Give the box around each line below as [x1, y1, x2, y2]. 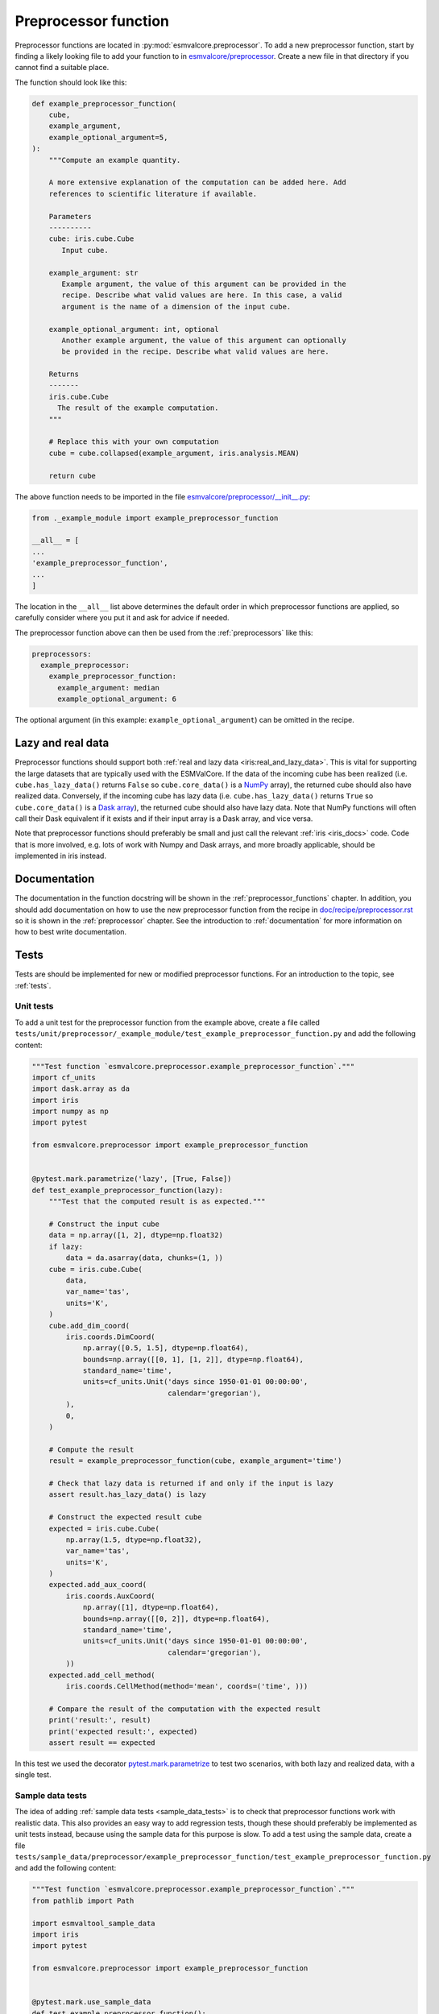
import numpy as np [31, 1107, 109, 1116]
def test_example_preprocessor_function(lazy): [31, 1185, 223, 1195]
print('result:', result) [48, 1716, 151, 1725]
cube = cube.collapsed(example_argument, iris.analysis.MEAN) [48, 448, 300, 458]
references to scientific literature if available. [48, 189, 258, 198]
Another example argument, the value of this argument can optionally [61, 335, 346, 345]
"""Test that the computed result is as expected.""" [48, 1197, 266, 1206]
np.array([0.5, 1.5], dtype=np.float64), [82, 1344, 249, 1353]
